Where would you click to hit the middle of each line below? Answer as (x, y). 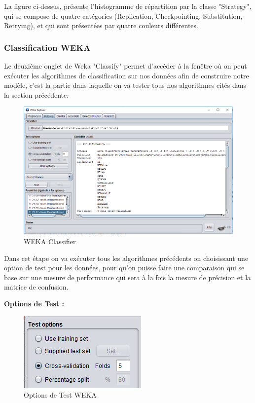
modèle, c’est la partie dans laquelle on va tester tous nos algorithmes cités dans (125, 85)
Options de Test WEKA (60, 395)
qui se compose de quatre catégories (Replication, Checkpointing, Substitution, (123, 16)
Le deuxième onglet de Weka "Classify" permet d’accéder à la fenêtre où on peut (126, 66)
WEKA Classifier (50, 241)
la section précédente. (36, 94)
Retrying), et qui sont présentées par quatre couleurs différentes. (101, 25)
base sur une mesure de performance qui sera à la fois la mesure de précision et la (127, 277)
